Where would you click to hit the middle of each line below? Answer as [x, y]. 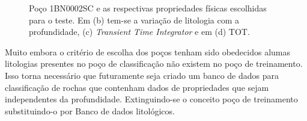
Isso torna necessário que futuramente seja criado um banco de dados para [142, 75]
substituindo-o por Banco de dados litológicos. [90, 110]
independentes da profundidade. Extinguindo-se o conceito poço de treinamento [151, 99]
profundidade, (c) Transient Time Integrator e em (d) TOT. [139, 32]
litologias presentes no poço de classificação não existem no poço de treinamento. [154, 64]
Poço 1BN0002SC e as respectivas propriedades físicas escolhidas [148, 8]
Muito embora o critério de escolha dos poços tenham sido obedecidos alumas [147, 51]
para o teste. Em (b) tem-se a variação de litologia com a [134, 20]
